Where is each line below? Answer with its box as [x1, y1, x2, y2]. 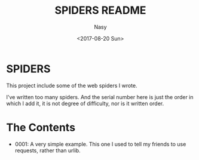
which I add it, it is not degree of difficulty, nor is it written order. [6, 100, 164, 107]
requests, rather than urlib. [14, 147, 81, 154]
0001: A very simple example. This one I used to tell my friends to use [14, 140, 186, 147]
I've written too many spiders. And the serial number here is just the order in [6, 93, 194, 100]
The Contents [6, 121, 76, 134]
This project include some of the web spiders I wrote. [6, 82, 137, 89]
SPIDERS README [54, 4, 146, 17]
